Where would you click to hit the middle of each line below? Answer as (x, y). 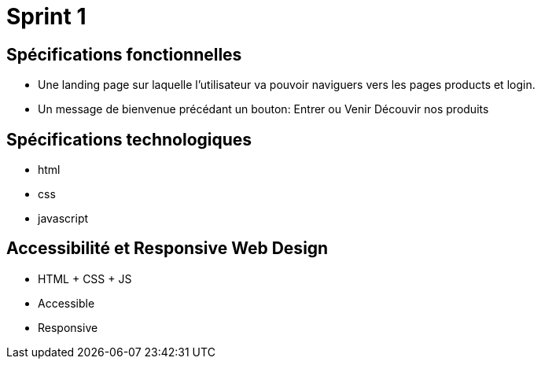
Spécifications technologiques (129, 139)
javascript (63, 219)
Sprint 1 (46, 17)
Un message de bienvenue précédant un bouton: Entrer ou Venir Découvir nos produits (263, 109)
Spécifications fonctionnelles (124, 54)
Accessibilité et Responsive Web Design (167, 249)
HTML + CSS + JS (85, 278)
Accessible (66, 303)
